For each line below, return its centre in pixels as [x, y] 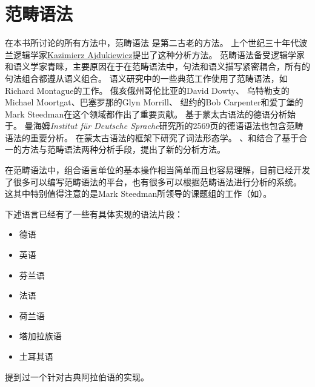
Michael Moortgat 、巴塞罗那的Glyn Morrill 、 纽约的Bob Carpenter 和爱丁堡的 [154, 102]
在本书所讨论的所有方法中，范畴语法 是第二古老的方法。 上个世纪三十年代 [152, 43]
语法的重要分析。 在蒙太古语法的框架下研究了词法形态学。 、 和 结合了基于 [152, 137]
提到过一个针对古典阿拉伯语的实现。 [77, 376]
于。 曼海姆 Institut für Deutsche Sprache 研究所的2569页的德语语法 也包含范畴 [154, 126]
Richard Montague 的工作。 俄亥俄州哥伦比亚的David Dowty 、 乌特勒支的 [147, 90]
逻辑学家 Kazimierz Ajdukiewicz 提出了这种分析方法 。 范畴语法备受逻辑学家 [159, 54]
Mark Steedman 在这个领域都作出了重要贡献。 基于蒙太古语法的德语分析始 [150, 114]
